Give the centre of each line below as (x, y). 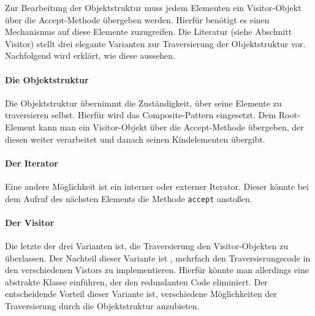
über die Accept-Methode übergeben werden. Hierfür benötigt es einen (137, 19)
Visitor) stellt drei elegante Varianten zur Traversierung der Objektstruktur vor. (155, 43)
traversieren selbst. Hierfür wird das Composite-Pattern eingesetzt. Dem (141, 115)
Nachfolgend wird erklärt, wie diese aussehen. (90, 55)
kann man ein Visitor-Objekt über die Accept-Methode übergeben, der (171, 126)
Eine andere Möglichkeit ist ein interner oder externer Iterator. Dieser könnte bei (157, 186)
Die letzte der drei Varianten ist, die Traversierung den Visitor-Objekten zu (146, 245)
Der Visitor (30, 222)
